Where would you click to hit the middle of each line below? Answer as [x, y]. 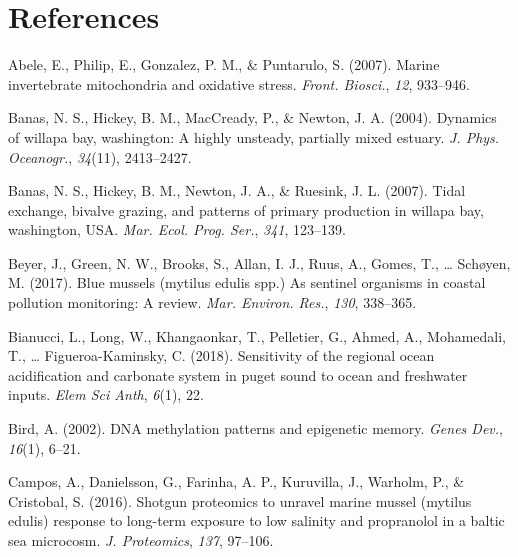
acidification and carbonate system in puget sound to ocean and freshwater [238, 374]
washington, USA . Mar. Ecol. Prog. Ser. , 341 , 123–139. [177, 229]
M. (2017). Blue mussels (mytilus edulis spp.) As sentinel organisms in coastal [247, 282]
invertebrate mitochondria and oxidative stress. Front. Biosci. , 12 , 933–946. [239, 83]
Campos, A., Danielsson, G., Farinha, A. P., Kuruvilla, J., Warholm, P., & [236, 481]
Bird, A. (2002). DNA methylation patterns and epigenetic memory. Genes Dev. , [255, 428]
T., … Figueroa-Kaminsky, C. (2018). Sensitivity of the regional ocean [221, 355]
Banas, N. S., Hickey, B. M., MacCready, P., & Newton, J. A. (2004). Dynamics [252, 117]
